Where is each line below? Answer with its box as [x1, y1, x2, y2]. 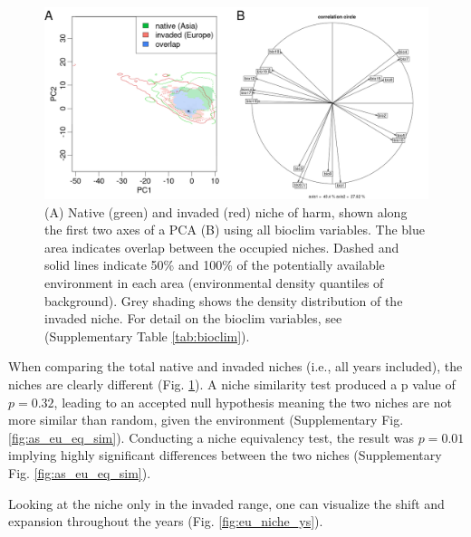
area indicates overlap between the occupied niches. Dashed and [44, 237, 399, 256]
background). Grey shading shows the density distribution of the [44, 291, 403, 310]
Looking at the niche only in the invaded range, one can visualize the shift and [8, 494, 445, 513]
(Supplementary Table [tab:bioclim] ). [44, 326, 250, 345]
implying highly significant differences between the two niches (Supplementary [8, 446, 442, 465]
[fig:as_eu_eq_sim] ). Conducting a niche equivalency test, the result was [8, 427, 415, 446]
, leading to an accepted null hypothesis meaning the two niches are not [53, 392, 452, 411]
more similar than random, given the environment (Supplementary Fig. [8, 410, 404, 429]
